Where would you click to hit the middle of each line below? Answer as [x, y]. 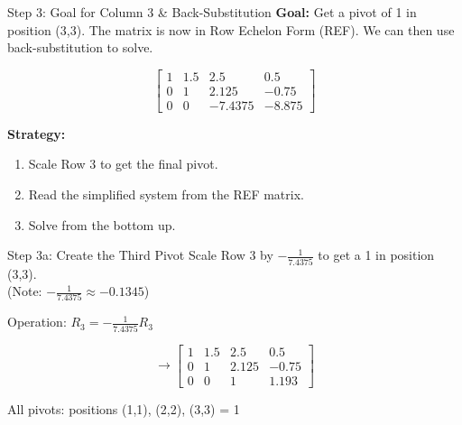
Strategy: [37, 133]
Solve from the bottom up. [102, 224]
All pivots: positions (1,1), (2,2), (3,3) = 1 [124, 408]
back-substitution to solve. [80, 47]
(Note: [25, 291]
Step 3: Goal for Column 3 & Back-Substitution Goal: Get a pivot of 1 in [212, 12]
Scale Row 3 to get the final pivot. [123, 164]
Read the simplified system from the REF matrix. [166, 194]
